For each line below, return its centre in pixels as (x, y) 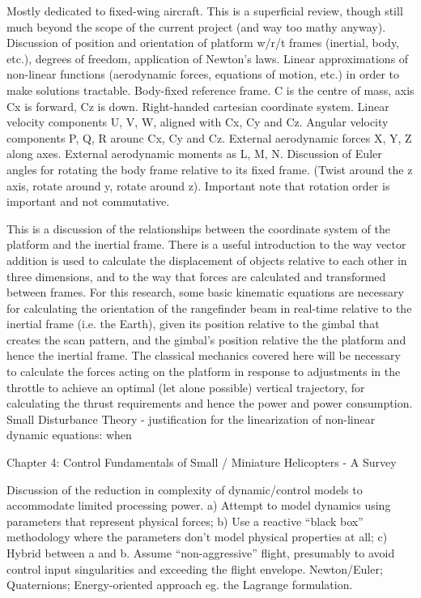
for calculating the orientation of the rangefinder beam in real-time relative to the (209, 308)
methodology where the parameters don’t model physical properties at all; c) (197, 537)
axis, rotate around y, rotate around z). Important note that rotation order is (198, 185)
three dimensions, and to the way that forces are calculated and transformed (196, 276)
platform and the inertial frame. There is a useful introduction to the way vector (206, 244)
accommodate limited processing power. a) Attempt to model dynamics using (199, 505)
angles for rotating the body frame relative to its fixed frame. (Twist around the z (210, 169)
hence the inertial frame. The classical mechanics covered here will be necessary (204, 355)
